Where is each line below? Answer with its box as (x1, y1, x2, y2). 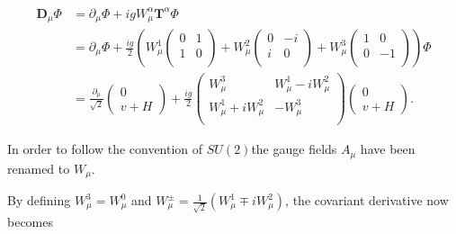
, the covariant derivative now (285, 191, 449, 210)
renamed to (7, 158, 70, 177)
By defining (7, 191, 71, 210)
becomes (7, 211, 54, 230)
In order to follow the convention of (7, 139, 203, 158)
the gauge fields (251, 139, 337, 158)
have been (360, 139, 416, 158)
